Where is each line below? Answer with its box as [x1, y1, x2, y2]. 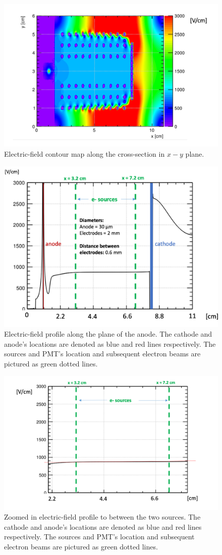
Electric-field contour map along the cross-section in [4, 148, 165, 159]
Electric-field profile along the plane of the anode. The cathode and [4, 329, 212, 339]
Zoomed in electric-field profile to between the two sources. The [4, 512, 201, 522]
